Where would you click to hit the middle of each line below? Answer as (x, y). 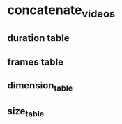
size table (26, 112)
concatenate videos (61, 11)
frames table (36, 62)
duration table (38, 38)
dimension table (40, 86)
